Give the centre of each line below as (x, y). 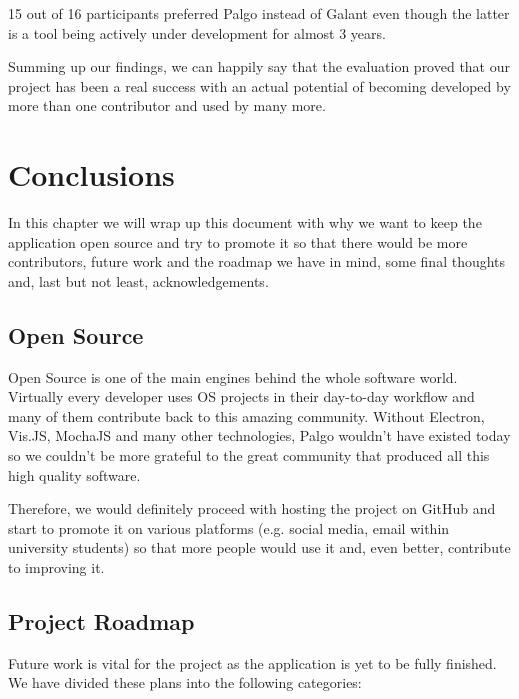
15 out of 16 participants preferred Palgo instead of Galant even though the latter (259, 13)
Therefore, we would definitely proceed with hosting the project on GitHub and (252, 508)
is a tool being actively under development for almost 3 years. (197, 32)
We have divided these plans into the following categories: (185, 682)
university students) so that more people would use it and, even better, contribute (259, 547)
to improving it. (56, 567)
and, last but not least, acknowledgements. (138, 280)
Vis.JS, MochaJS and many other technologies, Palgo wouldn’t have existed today (259, 435)
